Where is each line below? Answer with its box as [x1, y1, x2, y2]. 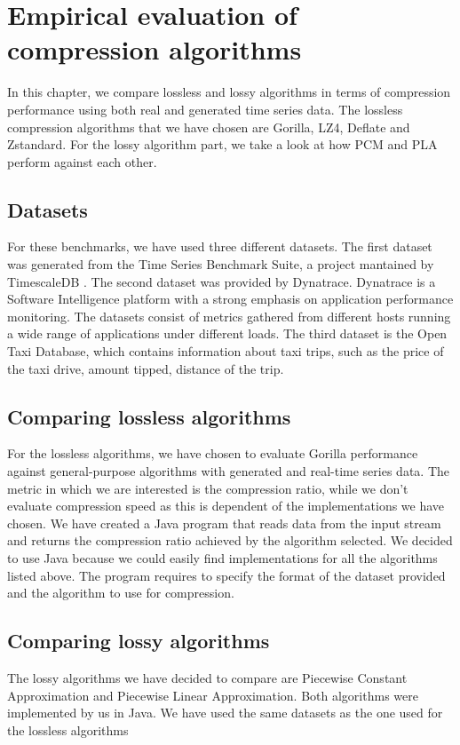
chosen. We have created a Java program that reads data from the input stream [7, 513, 441, 532]
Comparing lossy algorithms [7, 627, 270, 654]
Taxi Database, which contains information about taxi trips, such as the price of [7, 342, 444, 361]
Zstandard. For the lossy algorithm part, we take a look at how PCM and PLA [7, 135, 438, 154]
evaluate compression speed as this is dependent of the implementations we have [7, 496, 445, 515]
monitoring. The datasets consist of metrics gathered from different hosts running [7, 306, 451, 325]
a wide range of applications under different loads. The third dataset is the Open [7, 324, 448, 343]
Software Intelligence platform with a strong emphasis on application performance [7, 289, 454, 308]
